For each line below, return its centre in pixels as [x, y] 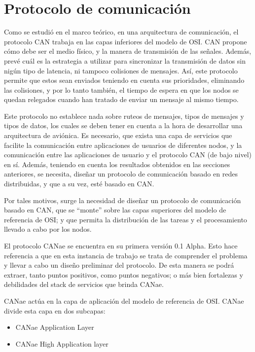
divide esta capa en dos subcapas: [55, 310]
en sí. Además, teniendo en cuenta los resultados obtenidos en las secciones [117, 164]
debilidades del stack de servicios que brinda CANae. [84, 284]
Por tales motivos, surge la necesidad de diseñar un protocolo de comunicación [123, 200]
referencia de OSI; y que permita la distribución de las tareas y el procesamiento [126, 219]
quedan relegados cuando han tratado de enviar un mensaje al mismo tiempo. [121, 99]
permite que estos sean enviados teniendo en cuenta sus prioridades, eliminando [124, 80]
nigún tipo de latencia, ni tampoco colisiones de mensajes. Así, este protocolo [121, 70]
